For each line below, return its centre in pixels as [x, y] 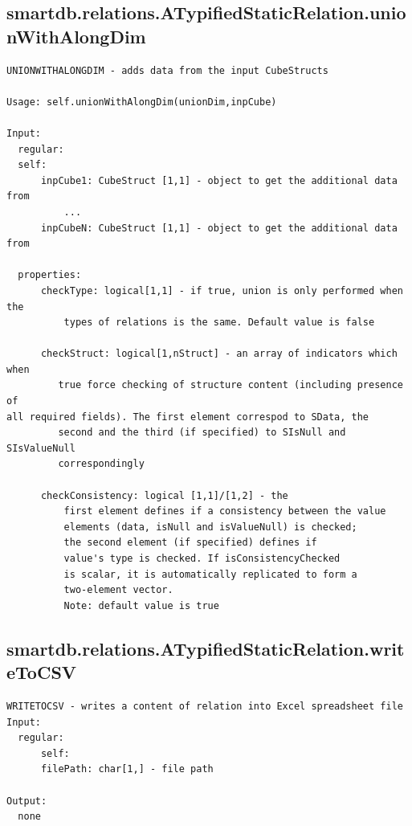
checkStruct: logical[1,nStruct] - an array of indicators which [219, 354]
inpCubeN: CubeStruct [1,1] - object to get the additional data [219, 228]
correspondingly [101, 464]
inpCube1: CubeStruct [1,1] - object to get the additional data [219, 180]
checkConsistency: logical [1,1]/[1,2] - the [164, 495]
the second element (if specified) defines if [190, 543]
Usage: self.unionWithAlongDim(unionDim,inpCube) [142, 102]
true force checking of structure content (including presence [230, 385]
